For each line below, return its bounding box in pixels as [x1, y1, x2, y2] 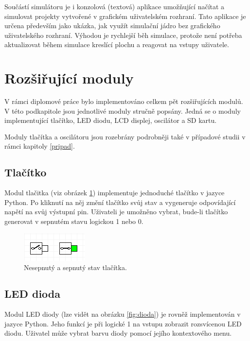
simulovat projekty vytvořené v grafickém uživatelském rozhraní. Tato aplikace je [4, 11, 246, 21]
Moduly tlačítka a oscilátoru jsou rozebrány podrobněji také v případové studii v [4, 131, 246, 141]
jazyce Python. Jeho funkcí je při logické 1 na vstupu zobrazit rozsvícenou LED [4, 318, 242, 328]
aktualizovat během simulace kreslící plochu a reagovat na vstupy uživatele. [4, 39, 229, 50]
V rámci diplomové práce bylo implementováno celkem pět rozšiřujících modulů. [4, 96, 243, 106]
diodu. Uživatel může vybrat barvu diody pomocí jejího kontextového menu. [4, 328, 232, 338]
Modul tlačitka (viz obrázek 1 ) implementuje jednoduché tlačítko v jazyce [4, 188, 225, 198]
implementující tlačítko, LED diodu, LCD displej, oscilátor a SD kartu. [4, 115, 217, 125]
